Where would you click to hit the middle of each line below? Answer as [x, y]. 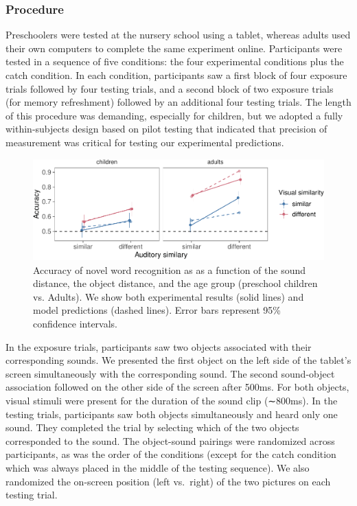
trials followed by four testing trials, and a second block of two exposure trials [170, 88]
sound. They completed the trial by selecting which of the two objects [152, 427]
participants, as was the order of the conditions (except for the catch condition [171, 454]
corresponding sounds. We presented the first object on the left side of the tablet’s [178, 360]
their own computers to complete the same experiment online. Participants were [174, 48]
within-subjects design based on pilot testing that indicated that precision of [166, 129]
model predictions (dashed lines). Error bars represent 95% [157, 310]
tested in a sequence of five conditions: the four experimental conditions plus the [175, 61]
